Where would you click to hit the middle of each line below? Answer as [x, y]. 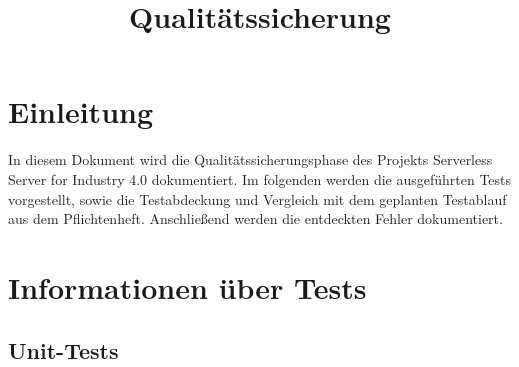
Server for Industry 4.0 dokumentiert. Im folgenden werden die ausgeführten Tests [260, 178]
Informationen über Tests [187, 286]
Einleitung [81, 111]
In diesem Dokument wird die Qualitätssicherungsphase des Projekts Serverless [250, 159]
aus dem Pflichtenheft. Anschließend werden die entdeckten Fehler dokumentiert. [255, 218]
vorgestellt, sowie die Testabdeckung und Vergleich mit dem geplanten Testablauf [257, 198]
